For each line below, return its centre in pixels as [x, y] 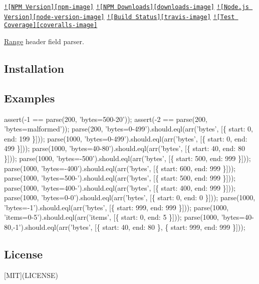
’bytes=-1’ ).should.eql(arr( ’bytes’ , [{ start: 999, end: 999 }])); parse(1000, [116, 207]
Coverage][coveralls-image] [51, 25]
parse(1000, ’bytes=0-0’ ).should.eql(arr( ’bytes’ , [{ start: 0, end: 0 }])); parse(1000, [130, 197]
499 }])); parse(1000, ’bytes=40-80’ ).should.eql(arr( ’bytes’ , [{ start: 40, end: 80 [124, 148]
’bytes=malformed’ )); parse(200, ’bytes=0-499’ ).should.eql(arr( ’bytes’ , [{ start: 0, [128, 129]
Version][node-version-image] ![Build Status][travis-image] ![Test [119, 17]
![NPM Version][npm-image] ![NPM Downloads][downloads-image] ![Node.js [127, 7]
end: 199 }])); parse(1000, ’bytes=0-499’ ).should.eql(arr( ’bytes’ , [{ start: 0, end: [126, 138]
